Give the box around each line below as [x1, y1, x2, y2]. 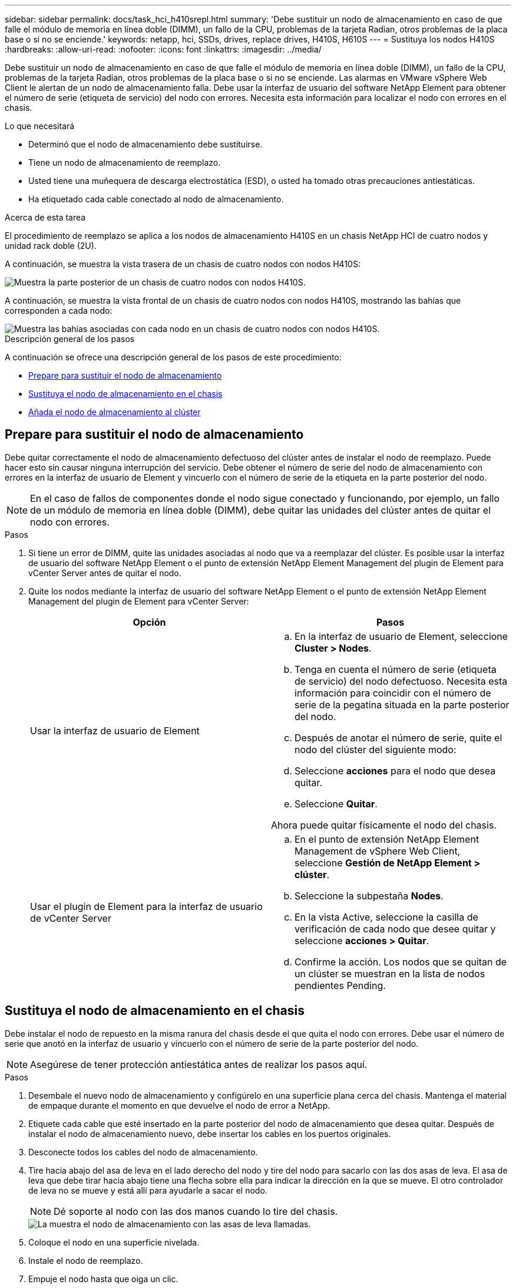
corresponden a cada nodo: [5, 305, 113, 316]
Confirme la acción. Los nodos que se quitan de [295, 955, 507, 968]
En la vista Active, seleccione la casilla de [295, 911, 478, 923]
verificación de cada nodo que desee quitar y [295, 922, 496, 935]
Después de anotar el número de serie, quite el [295, 731, 502, 744]
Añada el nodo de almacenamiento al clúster [28, 407, 201, 417]
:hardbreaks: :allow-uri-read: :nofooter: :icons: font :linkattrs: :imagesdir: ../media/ [5, 44, 322, 54]
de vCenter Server [30, 912, 111, 924]
